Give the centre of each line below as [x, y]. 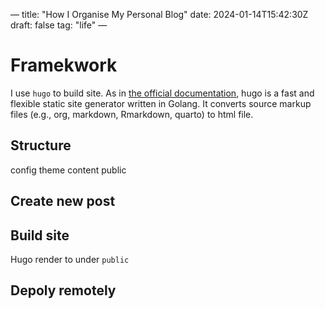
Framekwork [64, 65]
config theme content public [68, 170]
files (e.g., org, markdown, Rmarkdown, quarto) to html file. [132, 114]
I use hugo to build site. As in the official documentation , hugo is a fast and [162, 93]
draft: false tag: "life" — [59, 25]
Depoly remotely [63, 290]
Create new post [63, 201]
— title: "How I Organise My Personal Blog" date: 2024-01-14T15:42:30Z [159, 14]
